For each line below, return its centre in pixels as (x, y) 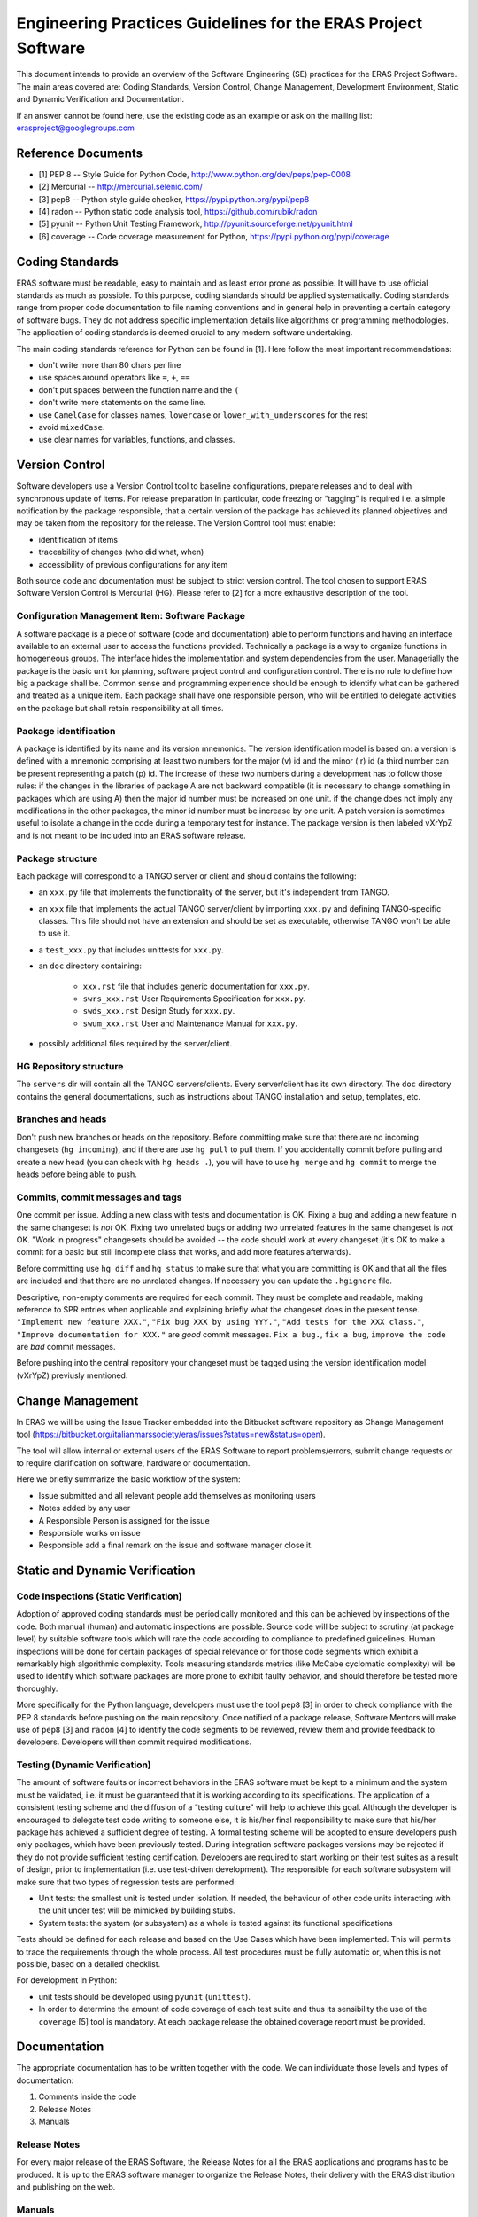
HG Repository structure (70, 1066)
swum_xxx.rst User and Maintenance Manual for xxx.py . (190, 1023)
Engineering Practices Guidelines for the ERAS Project (220, 23)
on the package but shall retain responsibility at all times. (120, 708)
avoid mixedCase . (72, 427)
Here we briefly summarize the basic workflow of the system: (128, 1479)
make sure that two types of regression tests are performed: (126, 1882)
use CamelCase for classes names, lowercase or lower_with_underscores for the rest (203, 415)
